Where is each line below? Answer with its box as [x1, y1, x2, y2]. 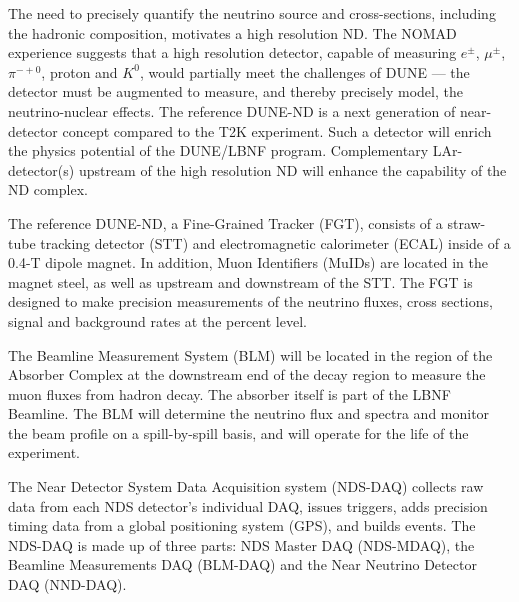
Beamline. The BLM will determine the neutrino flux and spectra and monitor [8, 403, 490, 424]
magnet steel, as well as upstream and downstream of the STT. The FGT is [8, 271, 473, 292]
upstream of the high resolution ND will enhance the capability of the [78, 159, 507, 180]
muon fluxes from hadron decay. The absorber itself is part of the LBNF [8, 383, 451, 404]
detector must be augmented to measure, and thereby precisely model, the [8, 81, 463, 102]
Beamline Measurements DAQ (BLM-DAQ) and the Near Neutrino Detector [8, 554, 477, 575]
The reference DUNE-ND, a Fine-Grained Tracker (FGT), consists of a [8, 212, 443, 233]
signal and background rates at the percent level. [8, 310, 307, 331]
